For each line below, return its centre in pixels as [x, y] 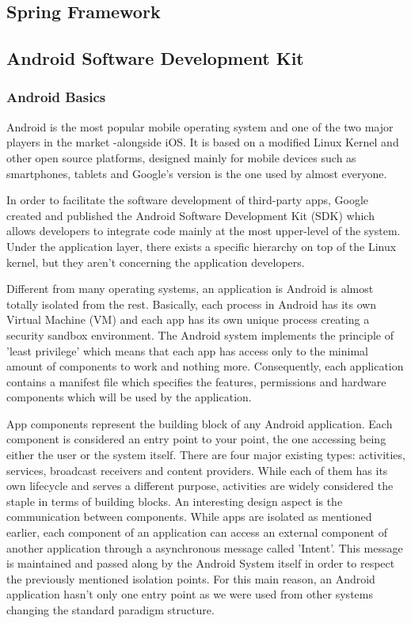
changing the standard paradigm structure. [110, 610]
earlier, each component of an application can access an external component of [197, 532]
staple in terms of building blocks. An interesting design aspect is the [175, 501]
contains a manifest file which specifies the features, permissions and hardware [196, 381]
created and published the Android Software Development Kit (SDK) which [190, 215]
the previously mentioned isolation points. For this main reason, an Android [191, 578]
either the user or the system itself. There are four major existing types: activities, [206, 455]
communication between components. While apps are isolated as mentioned [189, 517]
